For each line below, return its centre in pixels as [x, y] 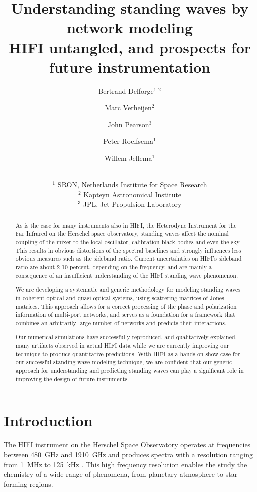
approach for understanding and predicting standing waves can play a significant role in [130, 370]
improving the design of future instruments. [72, 378]
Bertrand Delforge [126, 91]
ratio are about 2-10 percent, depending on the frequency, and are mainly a [114, 267]
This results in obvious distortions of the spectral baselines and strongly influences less [128, 250]
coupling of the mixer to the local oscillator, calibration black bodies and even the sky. [128, 242]
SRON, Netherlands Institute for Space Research [132, 185]
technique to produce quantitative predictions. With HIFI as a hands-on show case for [128, 353]
